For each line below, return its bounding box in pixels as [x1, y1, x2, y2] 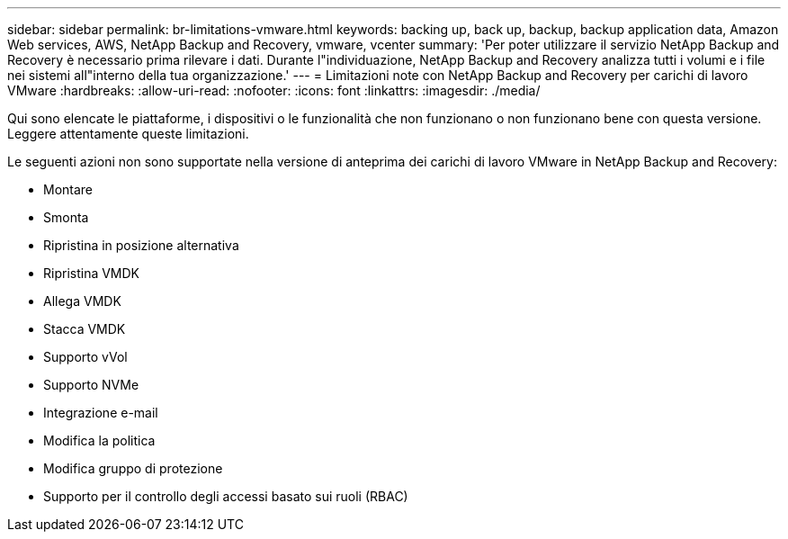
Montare [43, 182, 94, 197]
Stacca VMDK [43, 321, 126, 337]
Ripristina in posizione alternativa [43, 238, 239, 253]
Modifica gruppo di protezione [43, 461, 223, 476]
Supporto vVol [43, 349, 128, 364]
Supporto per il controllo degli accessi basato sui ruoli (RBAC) [43, 489, 408, 504]
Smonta [43, 210, 89, 225]
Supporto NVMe [43, 377, 139, 392]
